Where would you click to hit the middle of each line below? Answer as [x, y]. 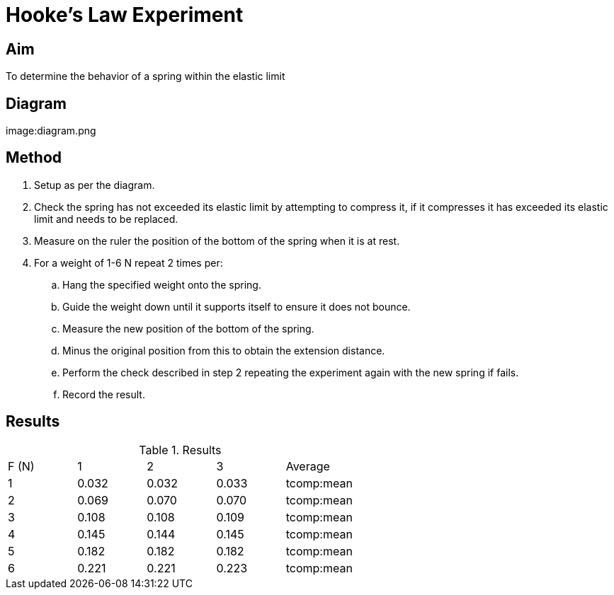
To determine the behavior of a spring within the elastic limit [146, 76]
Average [308, 466]
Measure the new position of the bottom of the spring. [188, 328]
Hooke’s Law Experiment [125, 15]
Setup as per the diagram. [95, 185]
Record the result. [104, 394]
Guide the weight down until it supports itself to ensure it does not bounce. [237, 306]
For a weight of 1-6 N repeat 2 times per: [129, 262]
